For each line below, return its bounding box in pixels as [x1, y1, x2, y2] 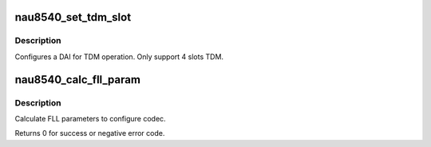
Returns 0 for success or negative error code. [14, 129, 165, 138]
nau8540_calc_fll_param [14, 73, 141, 86]
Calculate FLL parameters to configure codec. [14, 113, 167, 123]
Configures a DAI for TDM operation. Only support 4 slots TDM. [14, 52, 223, 62]
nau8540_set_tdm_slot [14, 10, 132, 24]
